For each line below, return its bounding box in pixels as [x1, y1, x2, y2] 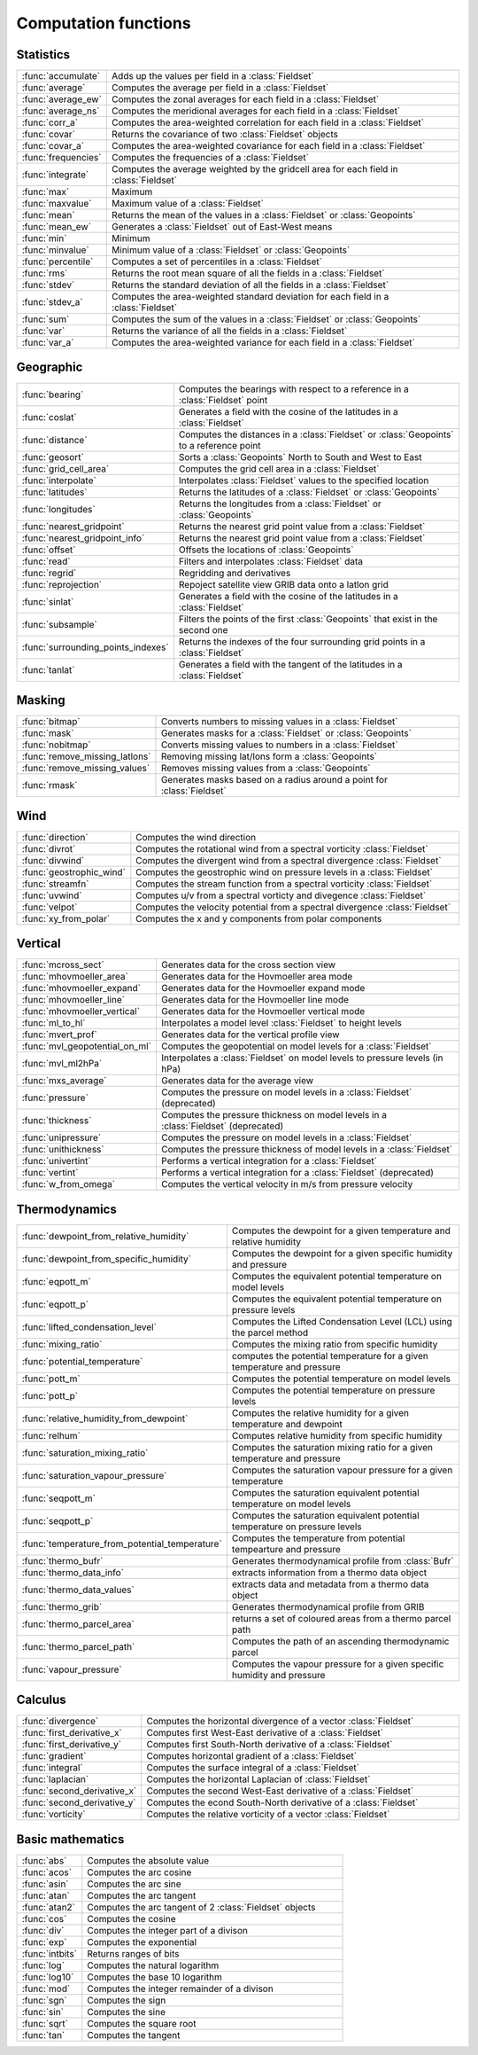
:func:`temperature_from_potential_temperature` [21, 1537, 222, 1550]
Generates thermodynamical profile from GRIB [231, 1600, 425, 1613]
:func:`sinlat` [21, 595, 74, 607]
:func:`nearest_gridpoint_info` [21, 532, 145, 544]
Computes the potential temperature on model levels [231, 1372, 451, 1385]
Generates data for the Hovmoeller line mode [160, 994, 350, 1006]
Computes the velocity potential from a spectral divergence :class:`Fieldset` [135, 901, 451, 913]
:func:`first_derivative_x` [21, 1727, 123, 1739]
